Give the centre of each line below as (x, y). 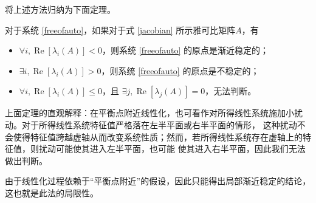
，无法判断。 (231, 91)
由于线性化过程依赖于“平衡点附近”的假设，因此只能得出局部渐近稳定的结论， (158, 181)
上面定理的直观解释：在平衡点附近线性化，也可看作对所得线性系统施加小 (149, 113)
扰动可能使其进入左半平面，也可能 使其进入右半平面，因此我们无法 (172, 149)
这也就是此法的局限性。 (52, 192)
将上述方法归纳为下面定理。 (60, 9)
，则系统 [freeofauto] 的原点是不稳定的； (180, 70)
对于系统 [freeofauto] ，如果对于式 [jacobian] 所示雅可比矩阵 (120, 29)
